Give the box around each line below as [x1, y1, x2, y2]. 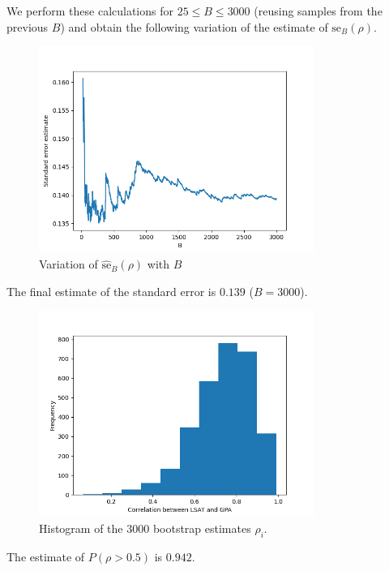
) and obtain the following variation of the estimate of [60, 18, 328, 35]
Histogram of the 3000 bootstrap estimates [39, 520, 251, 537]
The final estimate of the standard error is [6, 282, 216, 299]
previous [6, 18, 49, 35]
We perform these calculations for [6, 2, 173, 19]
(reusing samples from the [254, 2, 383, 19]
